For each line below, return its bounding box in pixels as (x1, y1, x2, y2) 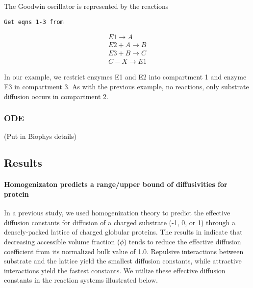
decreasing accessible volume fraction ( (4, 236, 120, 246)
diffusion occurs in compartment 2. (4, 91, 108, 101)
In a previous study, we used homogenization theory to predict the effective (4, 208, 230, 218)
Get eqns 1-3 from (4, 18, 64, 26)
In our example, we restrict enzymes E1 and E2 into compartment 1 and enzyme (4, 72, 247, 82)
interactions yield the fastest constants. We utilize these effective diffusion (4, 265, 226, 275)
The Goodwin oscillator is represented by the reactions (4, 1, 169, 11)
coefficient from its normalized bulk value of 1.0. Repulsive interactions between (4, 246, 244, 256)
